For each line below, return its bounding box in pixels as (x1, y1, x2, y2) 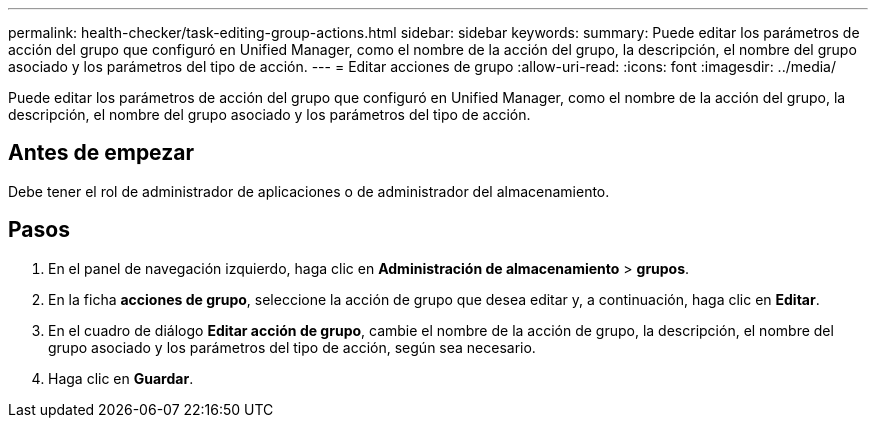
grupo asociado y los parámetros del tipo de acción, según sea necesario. (48, 338, 536, 356)
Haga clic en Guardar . (48, 369, 194, 387)
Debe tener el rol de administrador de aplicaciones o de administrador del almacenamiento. (8, 182, 610, 200)
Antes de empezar (8, 140, 194, 166)
